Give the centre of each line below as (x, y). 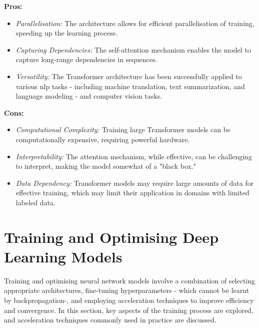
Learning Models (63, 256)
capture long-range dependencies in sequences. (86, 59)
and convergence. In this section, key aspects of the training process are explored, (129, 310)
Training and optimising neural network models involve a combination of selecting (130, 280)
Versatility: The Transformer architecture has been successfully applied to (129, 76)
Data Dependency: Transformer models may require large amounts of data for (135, 183)
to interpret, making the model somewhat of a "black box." (106, 166)
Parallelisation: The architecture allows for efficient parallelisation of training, (135, 23)
